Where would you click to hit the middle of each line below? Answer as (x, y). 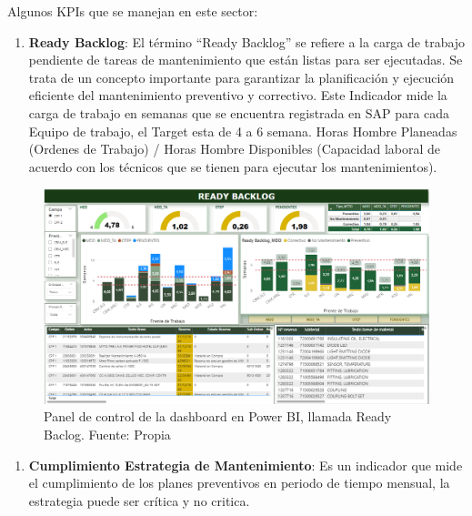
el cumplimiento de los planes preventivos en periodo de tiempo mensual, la (239, 483)
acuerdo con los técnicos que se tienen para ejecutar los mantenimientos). (233, 166)
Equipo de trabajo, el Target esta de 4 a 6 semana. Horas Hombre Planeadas (243, 131)
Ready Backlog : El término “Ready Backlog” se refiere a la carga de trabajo (247, 41)
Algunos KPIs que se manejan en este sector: (133, 11)
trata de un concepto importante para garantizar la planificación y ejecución (241, 77)
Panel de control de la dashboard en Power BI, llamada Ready (218, 416)
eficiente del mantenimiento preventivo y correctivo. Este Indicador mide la (238, 95)
